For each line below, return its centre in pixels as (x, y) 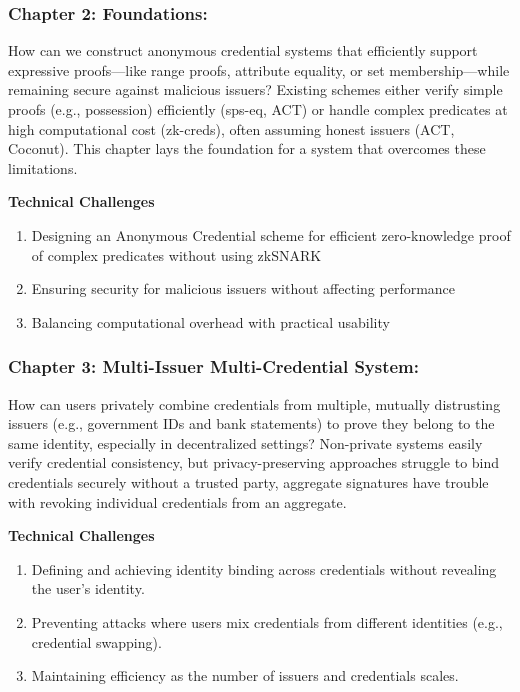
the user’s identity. (88, 588)
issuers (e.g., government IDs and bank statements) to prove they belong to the (251, 423)
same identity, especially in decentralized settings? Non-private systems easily (245, 442)
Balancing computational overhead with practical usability (210, 321)
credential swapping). (96, 641)
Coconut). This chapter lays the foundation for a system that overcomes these (247, 148)
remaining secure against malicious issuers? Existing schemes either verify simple (255, 89)
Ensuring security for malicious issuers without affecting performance (243, 288)
